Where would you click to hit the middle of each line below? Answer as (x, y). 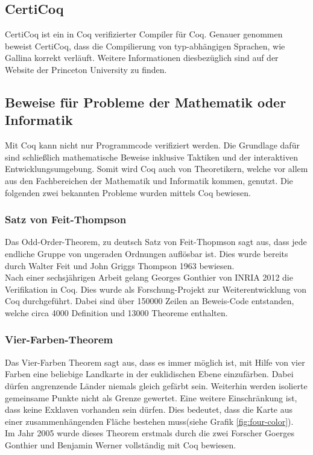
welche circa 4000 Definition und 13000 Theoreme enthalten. (116, 312)
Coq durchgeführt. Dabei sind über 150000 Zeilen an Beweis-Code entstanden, (150, 301)
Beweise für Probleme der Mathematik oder (146, 102)
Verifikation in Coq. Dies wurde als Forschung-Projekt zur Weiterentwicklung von (156, 289)
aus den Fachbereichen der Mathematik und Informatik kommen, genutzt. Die (149, 180)
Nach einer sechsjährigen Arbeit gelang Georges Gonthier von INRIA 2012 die (149, 277)
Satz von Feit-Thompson (66, 219)
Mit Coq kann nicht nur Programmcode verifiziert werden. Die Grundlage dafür (152, 145)
